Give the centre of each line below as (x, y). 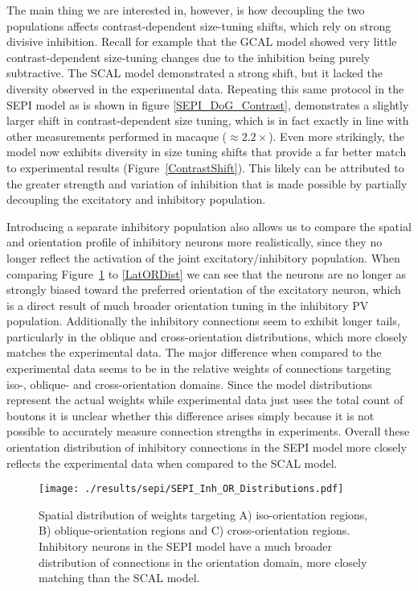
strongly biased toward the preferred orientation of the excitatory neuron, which (204, 289)
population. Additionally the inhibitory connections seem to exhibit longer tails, (203, 321)
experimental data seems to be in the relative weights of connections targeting (199, 368)
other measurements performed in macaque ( (117, 136)
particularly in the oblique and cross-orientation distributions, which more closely (207, 336)
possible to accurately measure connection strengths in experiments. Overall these (208, 431)
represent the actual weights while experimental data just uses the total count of (205, 400)
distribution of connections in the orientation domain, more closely (203, 562)
